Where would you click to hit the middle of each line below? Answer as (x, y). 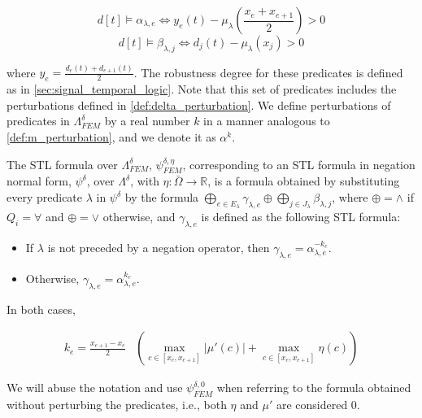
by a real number (147, 121)
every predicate (45, 197)
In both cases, (41, 309)
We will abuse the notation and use (95, 388)
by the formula (162, 197)
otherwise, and (139, 217)
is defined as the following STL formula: (301, 217)
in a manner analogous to (267, 121)
